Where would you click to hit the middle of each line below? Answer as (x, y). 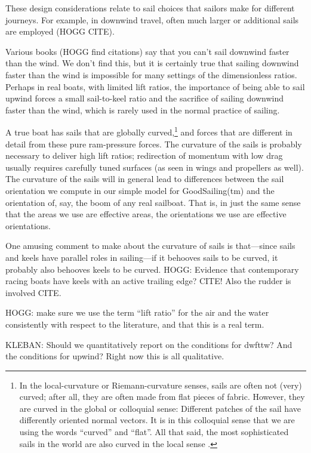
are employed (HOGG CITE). (60, 31)
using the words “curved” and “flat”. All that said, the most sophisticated (154, 432)
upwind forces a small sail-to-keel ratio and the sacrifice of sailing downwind (144, 98)
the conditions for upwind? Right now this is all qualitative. (115, 356)
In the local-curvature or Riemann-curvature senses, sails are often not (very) (161, 385)
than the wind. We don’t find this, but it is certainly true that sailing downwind (152, 63)
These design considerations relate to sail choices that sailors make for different (150, 8)
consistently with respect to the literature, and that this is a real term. (135, 324)
